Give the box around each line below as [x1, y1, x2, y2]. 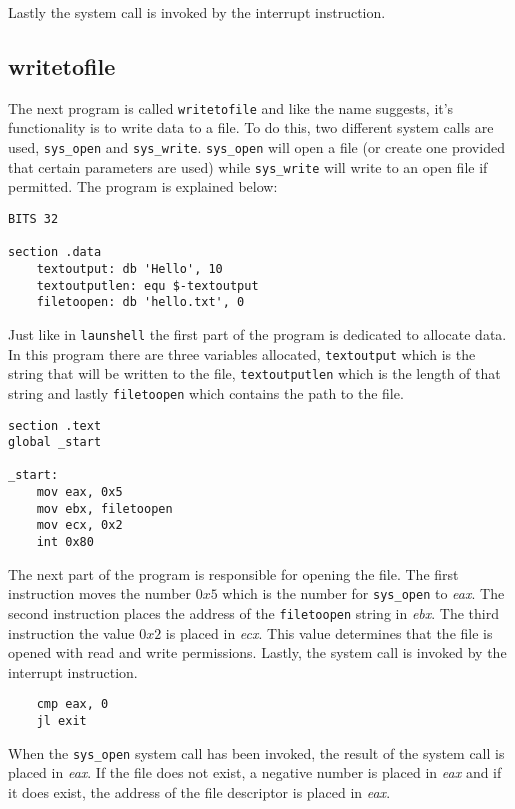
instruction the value [8, 622, 135, 643]
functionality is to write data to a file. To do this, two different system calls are [8, 117, 494, 138]
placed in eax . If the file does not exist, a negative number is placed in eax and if [8, 762, 502, 783]
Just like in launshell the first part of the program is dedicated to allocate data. [8, 323, 507, 344]
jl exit [36, 714, 87, 729]
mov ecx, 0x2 [36, 518, 123, 533]
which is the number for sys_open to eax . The [222, 583, 505, 604]
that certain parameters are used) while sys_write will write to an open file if [8, 156, 488, 177]
